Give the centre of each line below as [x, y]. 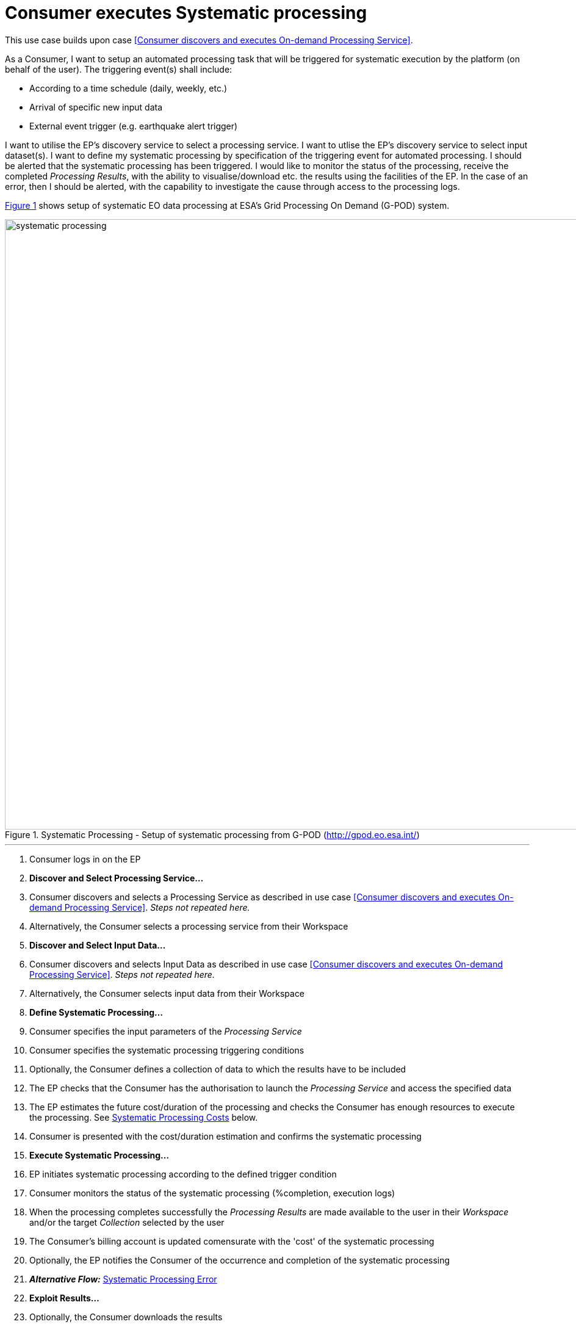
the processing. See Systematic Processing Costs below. [144, 1117]
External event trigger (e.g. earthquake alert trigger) [134, 126]
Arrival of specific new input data [96, 107]
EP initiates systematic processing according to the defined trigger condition [183, 1174]
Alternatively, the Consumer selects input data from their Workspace [167, 993]
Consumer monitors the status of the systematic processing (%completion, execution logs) [212, 1193]
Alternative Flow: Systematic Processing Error [123, 1279]
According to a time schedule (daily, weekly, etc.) [128, 88]
